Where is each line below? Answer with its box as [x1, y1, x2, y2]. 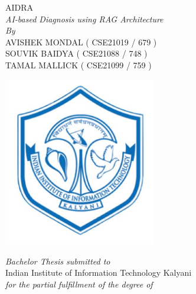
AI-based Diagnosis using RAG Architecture [5, 12, 164, 25]
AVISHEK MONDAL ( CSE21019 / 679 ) [5, 35, 157, 48]
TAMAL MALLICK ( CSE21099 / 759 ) [5, 58, 152, 71]
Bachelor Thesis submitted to [5, 255, 110, 267]
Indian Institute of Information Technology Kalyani [5, 266, 192, 279]
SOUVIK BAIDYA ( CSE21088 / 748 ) [5, 47, 148, 60]
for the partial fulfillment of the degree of [5, 278, 153, 290]
